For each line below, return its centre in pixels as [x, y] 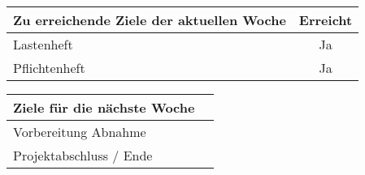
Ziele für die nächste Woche [104, 107]
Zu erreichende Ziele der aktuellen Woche [150, 20]
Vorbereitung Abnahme [80, 132]
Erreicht [326, 20]
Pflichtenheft [49, 68]
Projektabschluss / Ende [83, 155]
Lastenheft [43, 44]
